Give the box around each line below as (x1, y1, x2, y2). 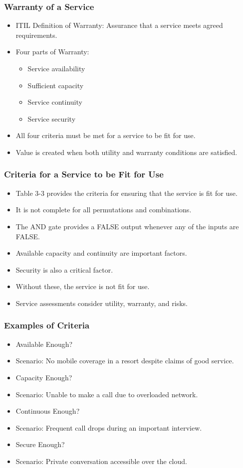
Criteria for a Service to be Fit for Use (4, 168, 164, 180)
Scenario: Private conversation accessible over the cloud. (15, 456, 187, 466)
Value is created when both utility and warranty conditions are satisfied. (15, 147, 238, 157)
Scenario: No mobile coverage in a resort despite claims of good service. (15, 355, 234, 366)
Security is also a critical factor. (15, 264, 113, 275)
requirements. (15, 29, 57, 40)
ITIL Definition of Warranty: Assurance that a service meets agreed (15, 20, 223, 30)
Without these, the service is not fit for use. (15, 281, 150, 292)
